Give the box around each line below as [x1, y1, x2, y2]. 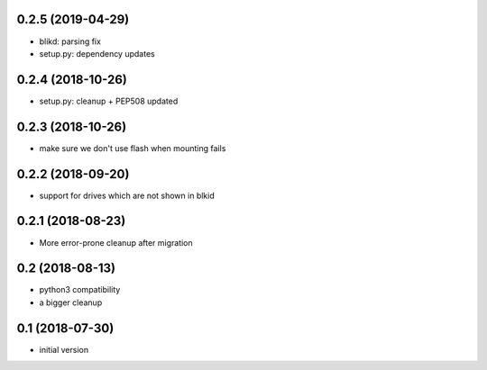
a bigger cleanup [39, 297, 103, 308]
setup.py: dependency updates [39, 48, 155, 59]
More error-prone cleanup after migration [39, 237, 193, 248]
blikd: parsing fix [39, 36, 101, 47]
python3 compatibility [39, 284, 121, 295]
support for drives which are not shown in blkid [39, 190, 216, 201]
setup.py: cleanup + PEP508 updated [39, 95, 179, 106]
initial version [39, 344, 89, 355]
